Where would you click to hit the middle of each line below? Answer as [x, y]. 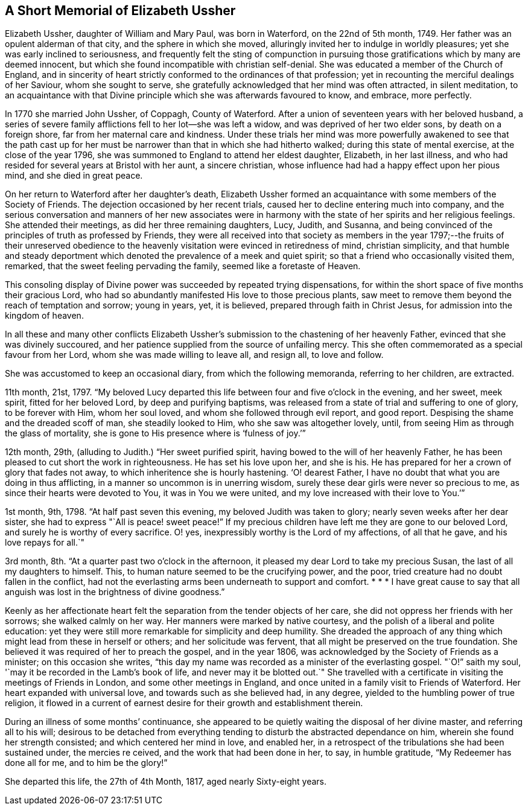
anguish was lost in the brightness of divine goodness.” [115, 592]
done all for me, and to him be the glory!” [86, 763]
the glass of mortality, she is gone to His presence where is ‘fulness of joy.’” [155, 433]
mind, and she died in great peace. [74, 176]
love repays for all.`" [45, 543]
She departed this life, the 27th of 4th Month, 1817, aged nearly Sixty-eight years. [166, 782]
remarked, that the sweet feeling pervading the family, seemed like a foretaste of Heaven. [183, 266]
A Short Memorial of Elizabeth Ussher [120, 11]
